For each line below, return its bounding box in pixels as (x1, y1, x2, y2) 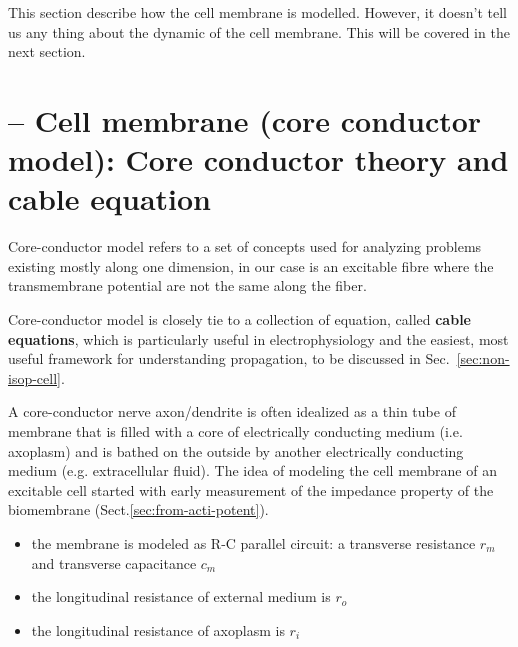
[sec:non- (456, 348, 510, 369)
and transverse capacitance (31, 552, 197, 573)
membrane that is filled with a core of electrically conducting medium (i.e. (8, 421, 463, 442)
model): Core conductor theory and (8, 139, 509, 180)
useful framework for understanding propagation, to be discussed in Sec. (8, 348, 450, 369)
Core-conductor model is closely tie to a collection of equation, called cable (8, 309, 471, 330)
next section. (8, 41, 86, 62)
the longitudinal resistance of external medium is (31, 586, 331, 607)
